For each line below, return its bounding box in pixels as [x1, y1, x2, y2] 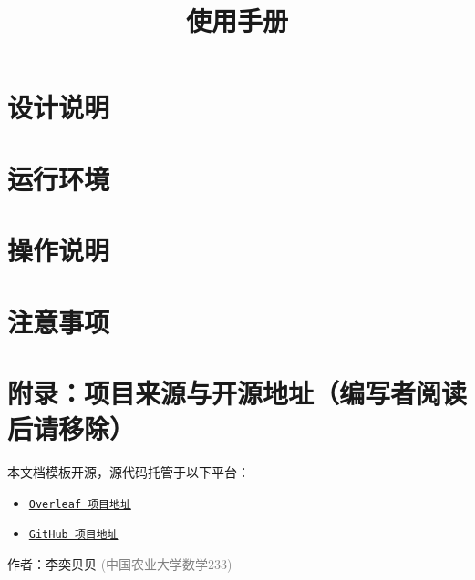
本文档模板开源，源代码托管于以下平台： [7, 463, 250, 481]
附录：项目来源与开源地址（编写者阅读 [7, 373, 468, 411]
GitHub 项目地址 [28, 528, 119, 542]
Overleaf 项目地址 [28, 497, 131, 511]
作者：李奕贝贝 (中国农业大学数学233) [7, 554, 232, 573]
